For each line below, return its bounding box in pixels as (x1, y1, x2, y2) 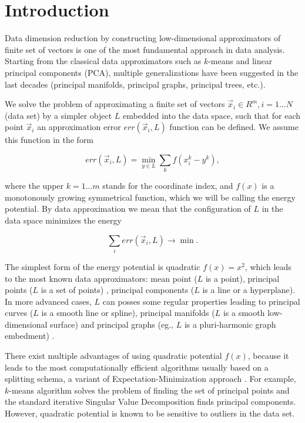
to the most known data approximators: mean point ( (5, 272, 197, 284)
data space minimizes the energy (5, 214, 122, 226)
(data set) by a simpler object (5, 109, 112, 121)
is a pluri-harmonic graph (184, 318, 276, 330)
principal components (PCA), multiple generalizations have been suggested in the (5, 66, 299, 78)
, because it (247, 349, 289, 362)
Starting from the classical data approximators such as (5, 55, 202, 67)
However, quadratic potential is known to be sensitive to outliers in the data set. (5, 407, 295, 419)
